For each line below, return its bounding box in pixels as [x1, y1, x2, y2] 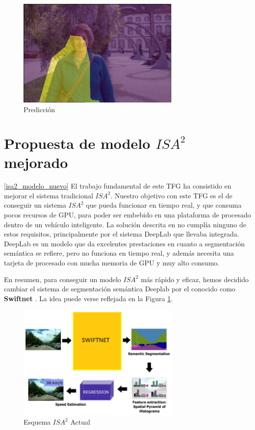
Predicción [24, 104, 55, 115]
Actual [70, 417, 90, 427]
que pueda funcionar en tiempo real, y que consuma [86, 200, 242, 210]
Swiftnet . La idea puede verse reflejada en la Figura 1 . [4, 293, 173, 303]
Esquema [24, 417, 51, 427]
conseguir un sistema [4, 200, 67, 210]
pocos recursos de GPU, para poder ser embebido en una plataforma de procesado [4, 209, 251, 219]
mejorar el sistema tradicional [4, 190, 93, 200]
